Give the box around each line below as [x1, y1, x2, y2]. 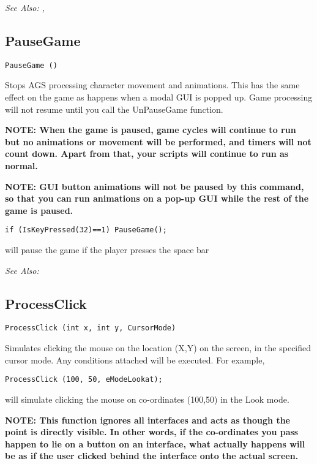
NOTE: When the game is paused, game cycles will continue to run [5, 123, 296, 136]
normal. [5, 159, 38, 172]
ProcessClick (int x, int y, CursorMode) [5, 324, 176, 333]
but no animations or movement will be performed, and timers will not [5, 135, 311, 148]
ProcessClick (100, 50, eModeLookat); [5, 375, 163, 384]
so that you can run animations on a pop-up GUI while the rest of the [5, 192, 309, 205]
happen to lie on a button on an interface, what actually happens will [5, 437, 305, 450]
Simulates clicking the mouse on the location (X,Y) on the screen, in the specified [5, 341, 311, 354]
